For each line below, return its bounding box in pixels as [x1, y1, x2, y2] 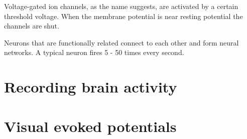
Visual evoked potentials [4, 115, 177, 136]
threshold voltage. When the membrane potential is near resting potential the [4, 10, 243, 21]
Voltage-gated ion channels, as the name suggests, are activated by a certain [4, 1, 238, 11]
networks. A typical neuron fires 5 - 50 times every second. [4, 47, 184, 57]
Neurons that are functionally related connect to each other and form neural [4, 37, 239, 47]
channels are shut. [4, 20, 59, 31]
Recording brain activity [4, 76, 177, 97]
